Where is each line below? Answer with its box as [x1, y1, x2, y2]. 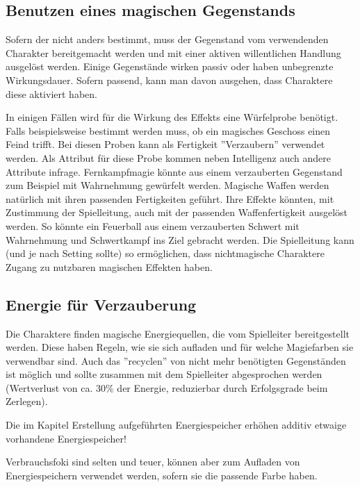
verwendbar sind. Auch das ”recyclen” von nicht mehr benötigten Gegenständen [6, 353, 346, 368]
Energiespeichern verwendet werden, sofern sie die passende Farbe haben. [6, 468, 318, 482]
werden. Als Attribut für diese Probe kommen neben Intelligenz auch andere [6, 150, 331, 165]
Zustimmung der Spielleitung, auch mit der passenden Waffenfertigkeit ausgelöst [6, 205, 348, 220]
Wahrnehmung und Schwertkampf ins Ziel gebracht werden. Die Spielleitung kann [6, 232, 354, 247]
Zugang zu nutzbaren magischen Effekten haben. [6, 259, 213, 274]
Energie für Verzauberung [6, 293, 197, 315]
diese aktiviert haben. [6, 86, 97, 101]
